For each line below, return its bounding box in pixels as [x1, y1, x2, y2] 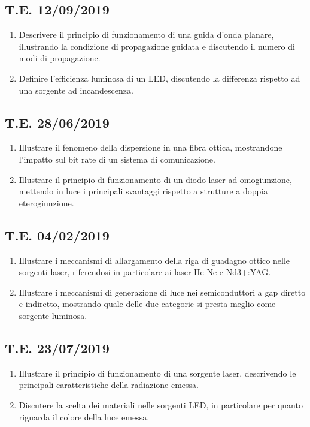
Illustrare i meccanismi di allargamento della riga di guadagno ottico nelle [19, 254, 290, 266]
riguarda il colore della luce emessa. [19, 410, 150, 423]
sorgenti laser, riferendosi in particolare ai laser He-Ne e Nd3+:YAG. [19, 266, 271, 278]
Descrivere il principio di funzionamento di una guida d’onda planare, [19, 28, 274, 41]
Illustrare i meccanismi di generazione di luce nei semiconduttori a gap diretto [19, 285, 306, 298]
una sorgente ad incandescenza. [19, 83, 133, 96]
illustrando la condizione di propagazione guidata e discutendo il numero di [19, 40, 295, 52]
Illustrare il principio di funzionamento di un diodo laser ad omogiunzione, [19, 173, 292, 185]
